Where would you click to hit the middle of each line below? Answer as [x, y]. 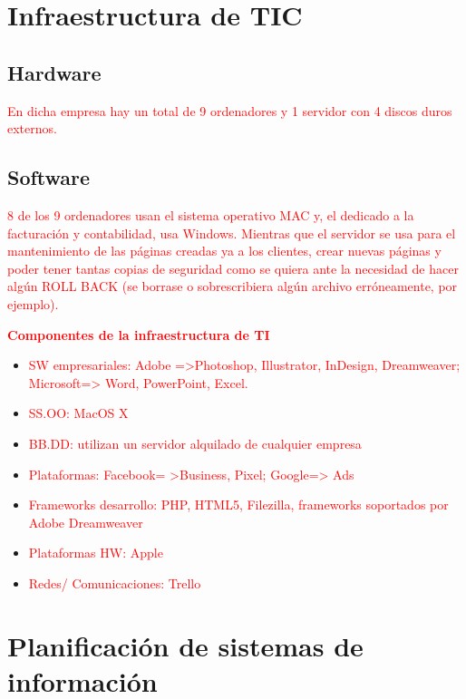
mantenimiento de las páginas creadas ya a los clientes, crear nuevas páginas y [224, 251]
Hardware [54, 72]
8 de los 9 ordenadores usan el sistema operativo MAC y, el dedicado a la [211, 214]
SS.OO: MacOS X [78, 413]
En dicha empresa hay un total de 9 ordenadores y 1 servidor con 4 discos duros [230, 110]
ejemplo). [33, 303]
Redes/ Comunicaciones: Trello [115, 582]
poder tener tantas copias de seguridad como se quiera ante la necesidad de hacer [233, 268]
